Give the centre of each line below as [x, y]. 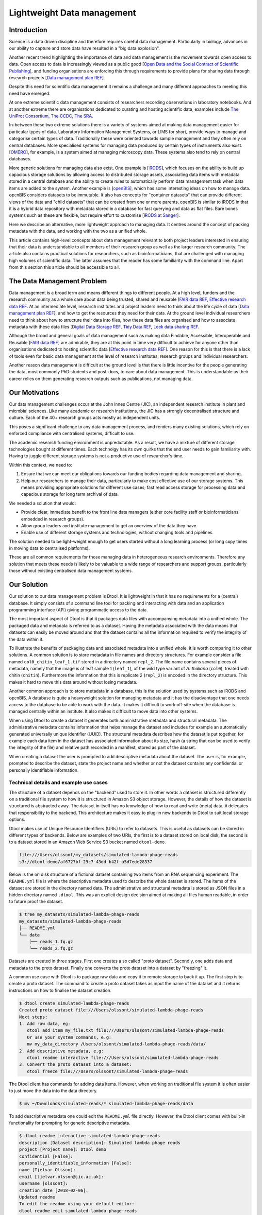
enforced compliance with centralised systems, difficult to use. [72, 434]
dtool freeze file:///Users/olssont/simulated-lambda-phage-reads [107, 1071]
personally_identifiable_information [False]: [75, 1163]
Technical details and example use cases [58, 782]
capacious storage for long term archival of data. [70, 494]
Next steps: [33, 1017]
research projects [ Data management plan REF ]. [57, 78]
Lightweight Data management [73, 13]
